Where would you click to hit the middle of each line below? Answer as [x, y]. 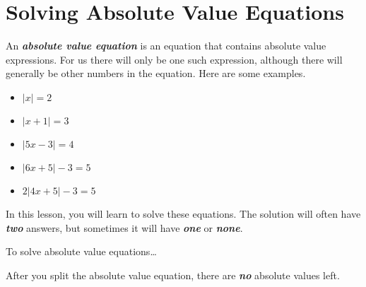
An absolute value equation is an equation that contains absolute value [166, 46]
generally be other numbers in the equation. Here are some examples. [156, 73]
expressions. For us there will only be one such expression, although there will [174, 59]
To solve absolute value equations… [81, 251]
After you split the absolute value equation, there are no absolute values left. [173, 275]
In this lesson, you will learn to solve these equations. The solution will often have [183, 213]
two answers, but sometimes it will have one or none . [124, 227]
